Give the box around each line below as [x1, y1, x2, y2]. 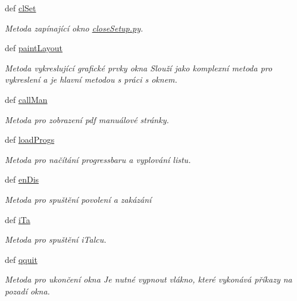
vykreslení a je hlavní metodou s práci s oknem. [5, 73, 177, 86]
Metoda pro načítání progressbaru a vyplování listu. [5, 153, 191, 165]
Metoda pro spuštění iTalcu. [5, 233, 107, 246]
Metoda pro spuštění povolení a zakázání [5, 193, 152, 205]
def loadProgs [5, 133, 55, 146]
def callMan [5, 93, 48, 105]
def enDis [5, 173, 39, 186]
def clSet [5, 2, 36, 14]
